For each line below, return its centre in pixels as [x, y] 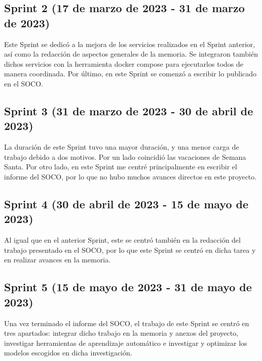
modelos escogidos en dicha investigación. [68, 353]
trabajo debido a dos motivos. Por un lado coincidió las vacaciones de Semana [125, 156]
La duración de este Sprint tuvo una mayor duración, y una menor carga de [122, 147]
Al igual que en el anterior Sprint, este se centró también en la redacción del [122, 240]
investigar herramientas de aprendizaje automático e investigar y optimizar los [126, 343]
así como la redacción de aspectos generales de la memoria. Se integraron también [131, 54]
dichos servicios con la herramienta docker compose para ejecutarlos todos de [124, 63]
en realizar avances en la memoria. [58, 260]
